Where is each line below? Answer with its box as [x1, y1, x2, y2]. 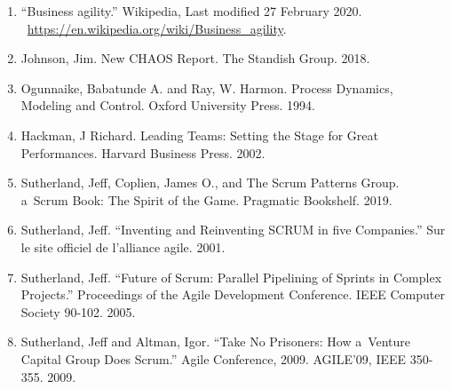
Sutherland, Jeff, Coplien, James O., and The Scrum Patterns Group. [20, 173, 400, 192]
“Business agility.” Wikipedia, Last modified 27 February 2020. [20, 2, 362, 20]
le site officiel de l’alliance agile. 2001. [20, 237, 226, 256]
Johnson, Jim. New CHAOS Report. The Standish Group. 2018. [20, 49, 370, 67]
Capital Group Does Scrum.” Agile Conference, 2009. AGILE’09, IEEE [20, 349, 407, 368]
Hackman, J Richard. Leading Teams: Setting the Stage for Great [20, 125, 379, 144]
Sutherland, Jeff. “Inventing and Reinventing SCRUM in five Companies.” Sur [20, 220, 446, 239]
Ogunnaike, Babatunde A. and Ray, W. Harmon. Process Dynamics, [20, 78, 393, 97]
